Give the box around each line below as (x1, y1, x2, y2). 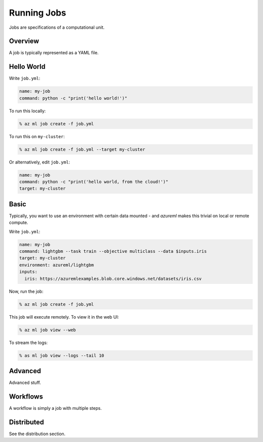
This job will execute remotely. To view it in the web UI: (9, 314, 119, 320)
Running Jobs (9, 7, 66, 18)
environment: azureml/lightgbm (19, 262, 94, 268)
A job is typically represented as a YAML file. (9, 50, 99, 56)
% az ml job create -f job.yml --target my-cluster (19, 146, 146, 152)
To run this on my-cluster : (9, 133, 65, 139)
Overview (9, 37, 39, 45)
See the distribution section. (9, 431, 66, 437)
